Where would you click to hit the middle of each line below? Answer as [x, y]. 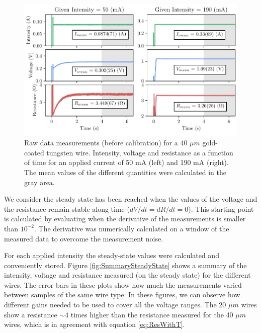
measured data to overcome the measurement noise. [84, 238]
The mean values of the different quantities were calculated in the [125, 172]
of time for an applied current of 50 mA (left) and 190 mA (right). [126, 162]
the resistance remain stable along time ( [67, 209]
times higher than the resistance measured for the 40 [152, 314]
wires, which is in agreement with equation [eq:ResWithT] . [95, 324]
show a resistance [31, 314]
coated [34, 152]
